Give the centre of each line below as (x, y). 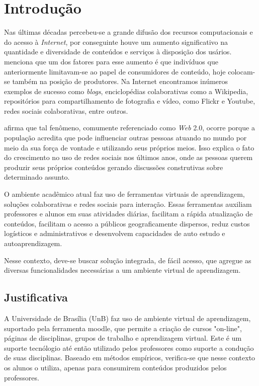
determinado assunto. (37, 177)
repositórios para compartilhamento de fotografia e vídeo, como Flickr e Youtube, (130, 101)
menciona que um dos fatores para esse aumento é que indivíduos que (111, 61)
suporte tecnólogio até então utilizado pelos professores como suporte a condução (129, 348)
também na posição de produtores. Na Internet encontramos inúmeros (120, 81)
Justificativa (36, 297)
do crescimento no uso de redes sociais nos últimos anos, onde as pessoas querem (128, 157)
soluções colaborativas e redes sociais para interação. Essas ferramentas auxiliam (128, 204)
